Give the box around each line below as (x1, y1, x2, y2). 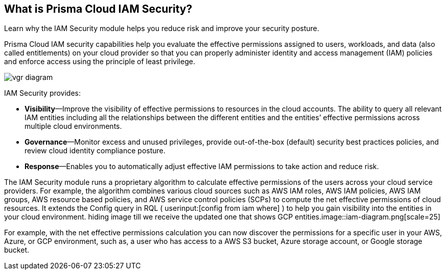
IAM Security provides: (4, 89, 81, 98)
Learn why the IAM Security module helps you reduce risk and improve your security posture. (4, 24, 319, 33)
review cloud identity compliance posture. (25, 146, 166, 155)
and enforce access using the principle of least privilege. (4, 57, 195, 66)
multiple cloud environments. (25, 122, 122, 131)
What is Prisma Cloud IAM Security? (4, 3, 193, 15)
